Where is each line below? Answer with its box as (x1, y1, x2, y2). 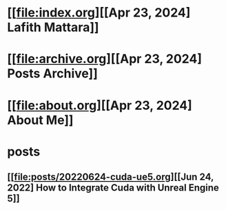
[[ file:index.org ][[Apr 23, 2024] (7, 5, 191, 21)
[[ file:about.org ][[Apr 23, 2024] (7, 97, 193, 113)
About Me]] (7, 112, 74, 128)
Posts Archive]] (7, 66, 98, 82)
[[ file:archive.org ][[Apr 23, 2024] (7, 51, 202, 67)
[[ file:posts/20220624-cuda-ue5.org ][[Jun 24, (7, 171, 214, 183)
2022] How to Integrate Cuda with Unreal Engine (7, 182, 219, 194)
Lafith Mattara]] (7, 19, 99, 35)
